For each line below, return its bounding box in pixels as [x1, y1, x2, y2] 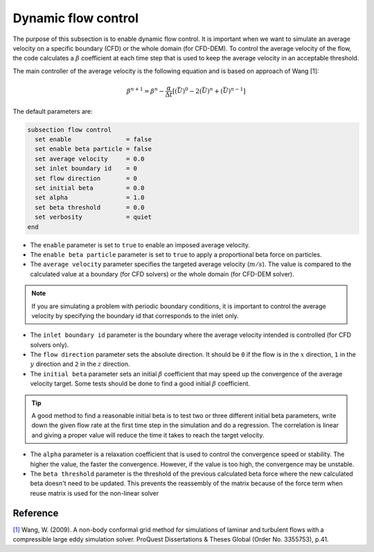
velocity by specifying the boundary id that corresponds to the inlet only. [31, 311, 239, 319]
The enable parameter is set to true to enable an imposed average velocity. [30, 240, 251, 249]
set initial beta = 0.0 [35, 184, 145, 192]
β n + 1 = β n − [126, 85, 165, 95]
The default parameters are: [12, 107, 93, 115]
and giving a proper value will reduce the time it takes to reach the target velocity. [31, 430, 265, 439]
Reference [12, 507, 59, 519]
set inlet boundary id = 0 [35, 165, 138, 173]
